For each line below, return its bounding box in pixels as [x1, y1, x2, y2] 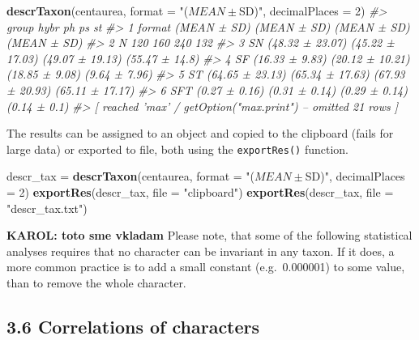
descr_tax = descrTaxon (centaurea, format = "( [6, 168, 255, 185]
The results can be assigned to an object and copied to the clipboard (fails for [6, 125, 394, 142]
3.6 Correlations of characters [6, 313, 260, 338]
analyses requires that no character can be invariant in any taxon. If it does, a [6, 242, 395, 259]
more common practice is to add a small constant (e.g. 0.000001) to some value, [6, 258, 405, 275]
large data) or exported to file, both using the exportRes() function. [6, 140, 348, 157]
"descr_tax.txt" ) [6, 199, 88, 216]
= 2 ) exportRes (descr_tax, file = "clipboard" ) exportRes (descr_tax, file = [6, 184, 394, 200]
